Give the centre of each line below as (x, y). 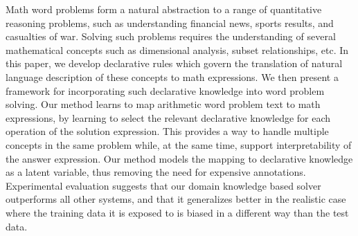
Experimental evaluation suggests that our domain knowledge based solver (163, 185)
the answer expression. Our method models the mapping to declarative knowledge (179, 158)
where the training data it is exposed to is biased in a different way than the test (177, 212)
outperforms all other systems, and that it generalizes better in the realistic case (176, 199)
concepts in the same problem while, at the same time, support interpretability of (179, 144)
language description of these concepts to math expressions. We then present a (172, 76)
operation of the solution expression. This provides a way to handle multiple (167, 131)
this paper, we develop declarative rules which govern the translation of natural (174, 63)
